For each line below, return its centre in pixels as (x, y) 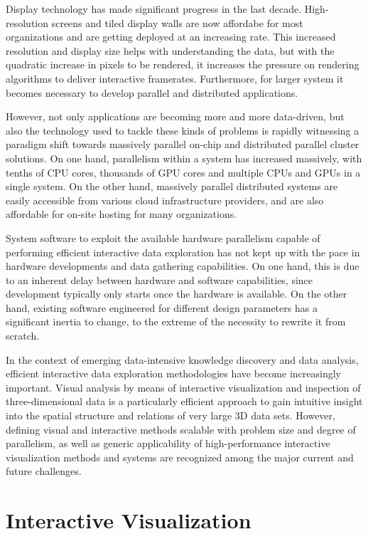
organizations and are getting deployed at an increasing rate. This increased (171, 37)
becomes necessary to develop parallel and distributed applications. (152, 92)
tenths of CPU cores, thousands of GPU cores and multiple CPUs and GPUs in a (183, 172)
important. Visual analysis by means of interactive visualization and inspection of (183, 387)
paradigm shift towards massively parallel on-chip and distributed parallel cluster (183, 144)
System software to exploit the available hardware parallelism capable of (163, 237)
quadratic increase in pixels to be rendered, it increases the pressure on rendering (183, 64)
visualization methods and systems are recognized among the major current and (180, 457)
